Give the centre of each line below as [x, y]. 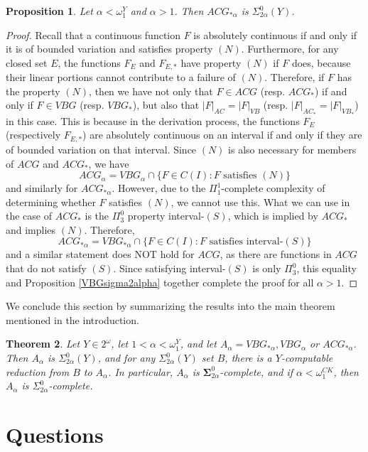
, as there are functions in [276, 254]
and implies [31, 229]
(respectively [33, 135]
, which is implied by [273, 216]
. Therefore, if [294, 77]
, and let [198, 344]
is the [97, 216]
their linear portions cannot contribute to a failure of [121, 77]
